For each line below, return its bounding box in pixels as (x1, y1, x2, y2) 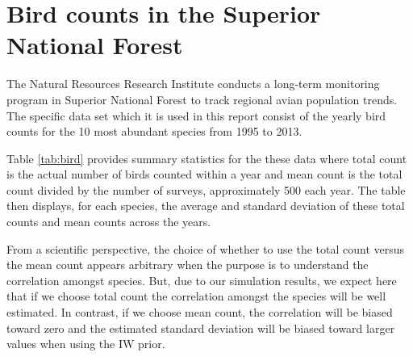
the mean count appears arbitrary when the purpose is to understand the (6, 256, 369, 273)
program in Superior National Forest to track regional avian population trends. (6, 90, 398, 107)
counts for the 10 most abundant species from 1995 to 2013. (6, 123, 302, 140)
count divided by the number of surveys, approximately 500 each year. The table (6, 181, 406, 198)
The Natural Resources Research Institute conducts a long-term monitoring (6, 75, 380, 92)
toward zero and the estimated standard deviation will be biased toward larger (6, 319, 395, 336)
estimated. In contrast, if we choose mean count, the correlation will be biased (6, 304, 393, 321)
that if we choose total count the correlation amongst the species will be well (6, 288, 386, 304)
